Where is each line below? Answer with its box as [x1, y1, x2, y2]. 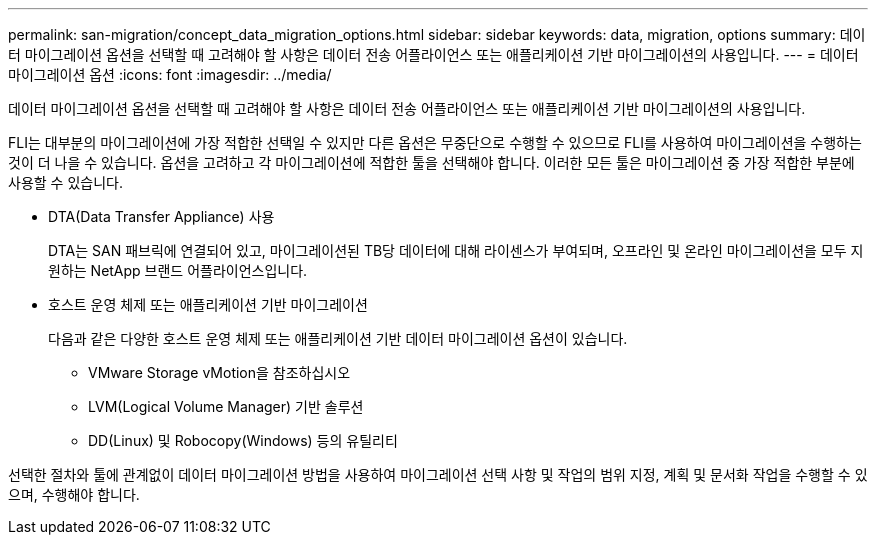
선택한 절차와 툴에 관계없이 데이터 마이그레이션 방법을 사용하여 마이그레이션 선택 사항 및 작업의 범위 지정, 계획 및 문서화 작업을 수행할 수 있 [8, 466, 868, 483]
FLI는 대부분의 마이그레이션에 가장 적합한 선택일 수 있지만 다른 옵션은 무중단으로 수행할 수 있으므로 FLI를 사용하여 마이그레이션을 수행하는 [8, 134, 862, 151]
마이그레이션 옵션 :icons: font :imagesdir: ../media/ [8, 66, 332, 83]
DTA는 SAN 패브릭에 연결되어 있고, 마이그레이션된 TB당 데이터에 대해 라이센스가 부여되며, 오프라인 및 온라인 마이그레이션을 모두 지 [48, 242, 864, 259]
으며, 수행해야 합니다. [8, 486, 140, 503]
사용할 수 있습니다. [8, 174, 123, 191]
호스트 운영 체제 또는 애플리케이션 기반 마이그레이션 [48, 296, 368, 313]
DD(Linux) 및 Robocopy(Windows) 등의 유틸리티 [88, 432, 398, 449]
